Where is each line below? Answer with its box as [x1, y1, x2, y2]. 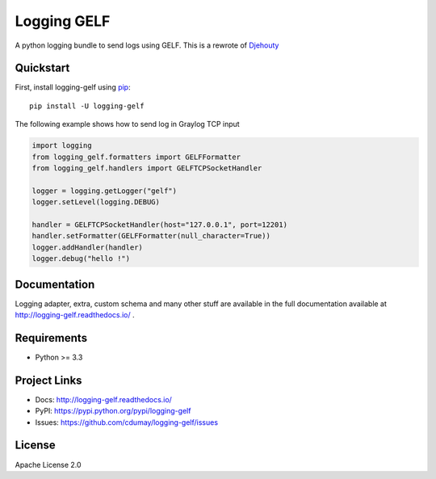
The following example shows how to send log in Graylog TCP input [15, 120, 240, 129]
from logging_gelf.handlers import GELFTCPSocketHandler [31, 164, 262, 173]
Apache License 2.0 [15, 460, 82, 469]
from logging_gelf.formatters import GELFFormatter [31, 152, 241, 162]
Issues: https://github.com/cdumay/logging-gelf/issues [35, 417, 218, 427]
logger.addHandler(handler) [31, 242, 143, 252]
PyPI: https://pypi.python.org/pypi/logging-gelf [35, 406, 191, 416]
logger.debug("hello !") [31, 254, 131, 263]
